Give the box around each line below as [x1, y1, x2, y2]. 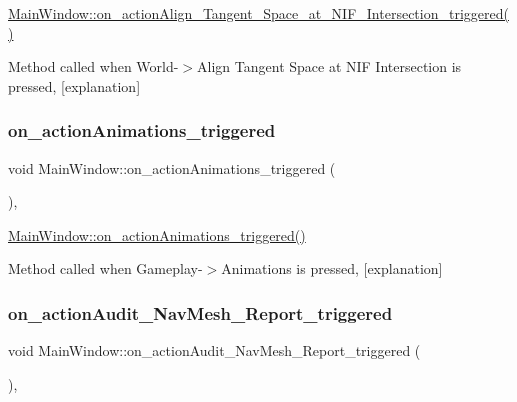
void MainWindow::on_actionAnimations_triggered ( [8, 157, 336, 178]
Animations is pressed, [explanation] [221, 258, 443, 279]
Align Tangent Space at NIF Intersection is [197, 56, 462, 77]
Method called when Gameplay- [8, 258, 203, 279]
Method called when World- [8, 56, 179, 77]
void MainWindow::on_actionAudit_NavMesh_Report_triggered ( [8, 340, 421, 361]
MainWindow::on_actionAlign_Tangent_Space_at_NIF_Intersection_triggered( [8, 3, 509, 23]
